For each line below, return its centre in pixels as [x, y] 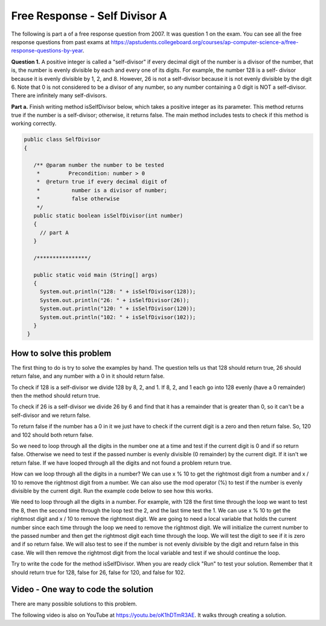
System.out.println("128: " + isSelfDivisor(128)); [118, 292]
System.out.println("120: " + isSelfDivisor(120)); [118, 309]
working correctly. [34, 123]
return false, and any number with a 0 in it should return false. [88, 376]
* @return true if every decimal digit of [102, 182]
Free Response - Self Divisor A [89, 16]
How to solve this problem [61, 353]
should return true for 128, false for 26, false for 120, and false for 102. [98, 572]
